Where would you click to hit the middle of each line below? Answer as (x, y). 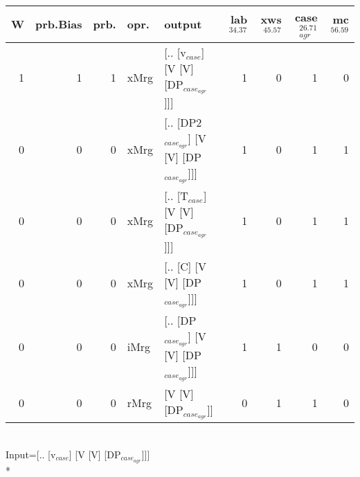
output (183, 24)
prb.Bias (59, 24)
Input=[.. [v (31, 454)
